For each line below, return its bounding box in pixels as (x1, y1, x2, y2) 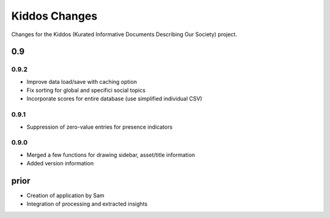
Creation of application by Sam (26, 192, 105, 199)
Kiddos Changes (11, 9, 98, 23)
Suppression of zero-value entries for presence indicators (26, 123, 173, 130)
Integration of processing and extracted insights (26, 200, 148, 208)
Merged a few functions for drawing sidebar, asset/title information (26, 151, 196, 159)
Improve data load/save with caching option (26, 78, 137, 85)
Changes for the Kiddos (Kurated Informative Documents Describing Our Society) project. (11, 31, 238, 38)
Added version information (26, 160, 94, 167)
